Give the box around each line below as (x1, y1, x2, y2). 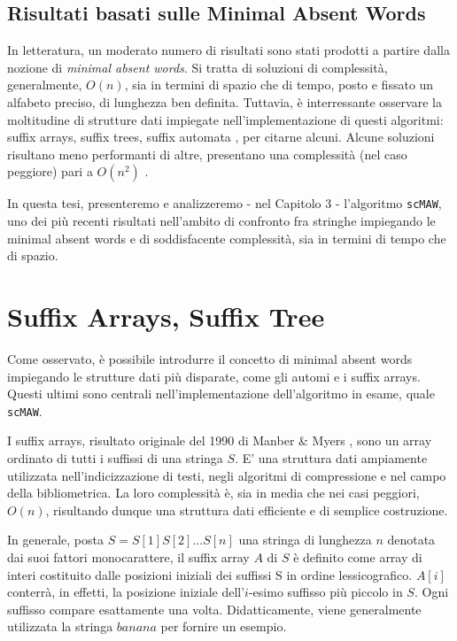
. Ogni (414, 583, 449, 601)
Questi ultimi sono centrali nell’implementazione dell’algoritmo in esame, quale (7, 384, 435, 403)
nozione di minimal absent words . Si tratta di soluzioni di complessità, (7, 58, 388, 76)
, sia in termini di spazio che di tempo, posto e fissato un (124, 75, 434, 94)
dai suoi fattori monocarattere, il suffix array (7, 547, 250, 566)
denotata (387, 530, 436, 549)
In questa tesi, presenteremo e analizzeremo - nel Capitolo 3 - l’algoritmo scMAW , (7, 194, 442, 212)
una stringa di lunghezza (238, 530, 372, 549)
